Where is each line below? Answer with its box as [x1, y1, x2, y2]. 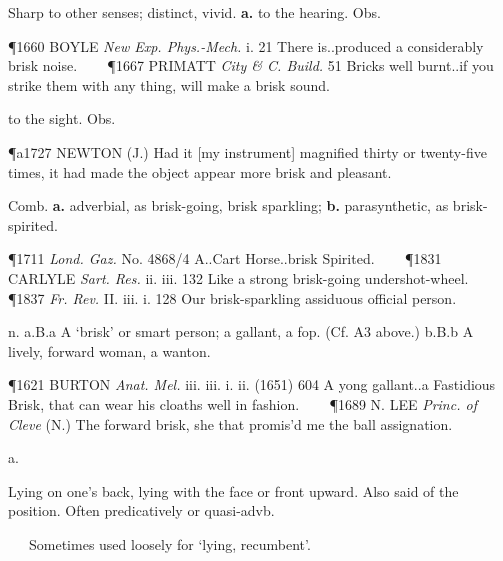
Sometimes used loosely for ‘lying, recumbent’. [28, 533, 311, 554]
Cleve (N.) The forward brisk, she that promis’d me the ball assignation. [8, 413, 453, 434]
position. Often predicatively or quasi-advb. [8, 500, 275, 521]
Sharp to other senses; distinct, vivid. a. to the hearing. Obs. [8, 2, 381, 22]
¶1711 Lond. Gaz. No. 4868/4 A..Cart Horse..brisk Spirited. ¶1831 [8, 248, 442, 269]
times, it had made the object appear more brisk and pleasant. [8, 161, 392, 182]
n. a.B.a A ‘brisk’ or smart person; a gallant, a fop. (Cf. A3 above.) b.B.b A [8, 321, 474, 342]
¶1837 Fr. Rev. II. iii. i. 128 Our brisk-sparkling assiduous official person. [8, 287, 457, 308]
